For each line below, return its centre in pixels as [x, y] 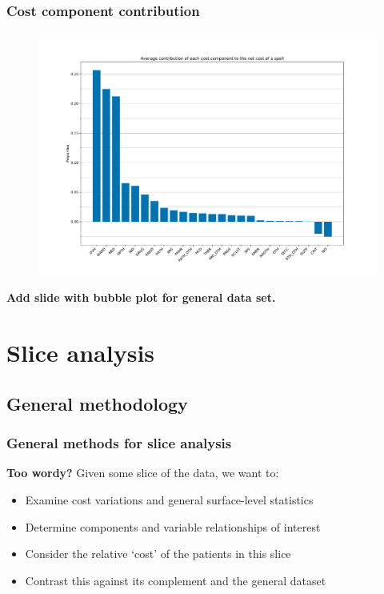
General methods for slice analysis [119, 443]
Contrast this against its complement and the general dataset [176, 580]
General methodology [97, 403]
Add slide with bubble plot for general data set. [141, 297]
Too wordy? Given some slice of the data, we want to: [143, 473]
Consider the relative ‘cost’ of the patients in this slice [158, 554]
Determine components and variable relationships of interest [173, 526]
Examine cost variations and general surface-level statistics [169, 500]
